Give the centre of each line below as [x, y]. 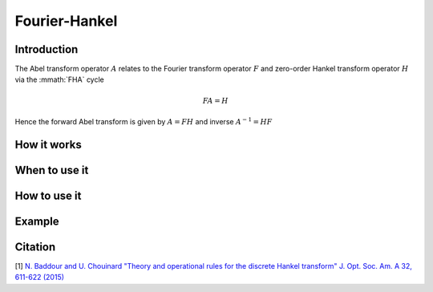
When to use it [52, 170]
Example [37, 221]
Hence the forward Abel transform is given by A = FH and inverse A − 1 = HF [144, 122]
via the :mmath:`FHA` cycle [59, 79]
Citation [35, 247]
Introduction [47, 49]
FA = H [215, 101]
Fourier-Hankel [66, 21]
